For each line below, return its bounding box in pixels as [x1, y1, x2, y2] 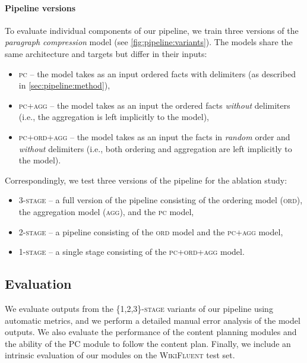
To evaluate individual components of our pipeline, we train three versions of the [5, 24, 299, 36]
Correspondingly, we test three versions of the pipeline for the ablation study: [5, 173, 287, 186]
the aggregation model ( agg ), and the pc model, [18, 205, 194, 217]
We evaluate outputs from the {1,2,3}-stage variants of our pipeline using [5, 302, 273, 314]
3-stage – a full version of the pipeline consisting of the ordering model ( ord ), [18, 194, 303, 206]
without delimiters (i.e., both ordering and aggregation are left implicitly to [18, 142, 292, 154]
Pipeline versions [5, 1, 76, 14]
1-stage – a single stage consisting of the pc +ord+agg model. [18, 245, 245, 258]
